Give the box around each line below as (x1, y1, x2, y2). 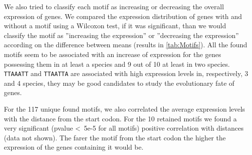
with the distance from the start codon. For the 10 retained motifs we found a (4, 113, 237, 123)
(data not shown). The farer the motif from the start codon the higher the (4, 132, 226, 142)
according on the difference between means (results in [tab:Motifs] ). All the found (4, 39, 248, 50)
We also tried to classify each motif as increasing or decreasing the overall (4, 1, 224, 11)
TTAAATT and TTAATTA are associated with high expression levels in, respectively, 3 (4, 68, 248, 78)
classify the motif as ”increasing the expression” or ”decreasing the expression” (4, 30, 239, 40)
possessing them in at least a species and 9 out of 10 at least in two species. (4, 58, 230, 69)
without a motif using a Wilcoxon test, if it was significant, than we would (4, 20, 226, 31)
